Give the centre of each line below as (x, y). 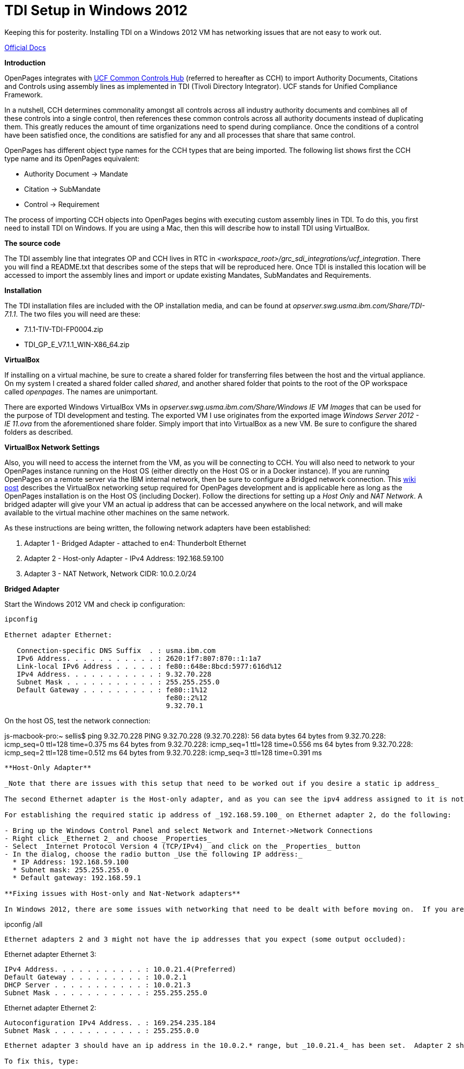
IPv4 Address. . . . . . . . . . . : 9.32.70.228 (114, 674)
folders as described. (39, 432)
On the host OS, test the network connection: (78, 720)
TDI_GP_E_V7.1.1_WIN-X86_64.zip (77, 344)
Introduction (25, 62)
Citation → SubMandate (62, 189)
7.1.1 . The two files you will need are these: (72, 314)
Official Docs (25, 47)
